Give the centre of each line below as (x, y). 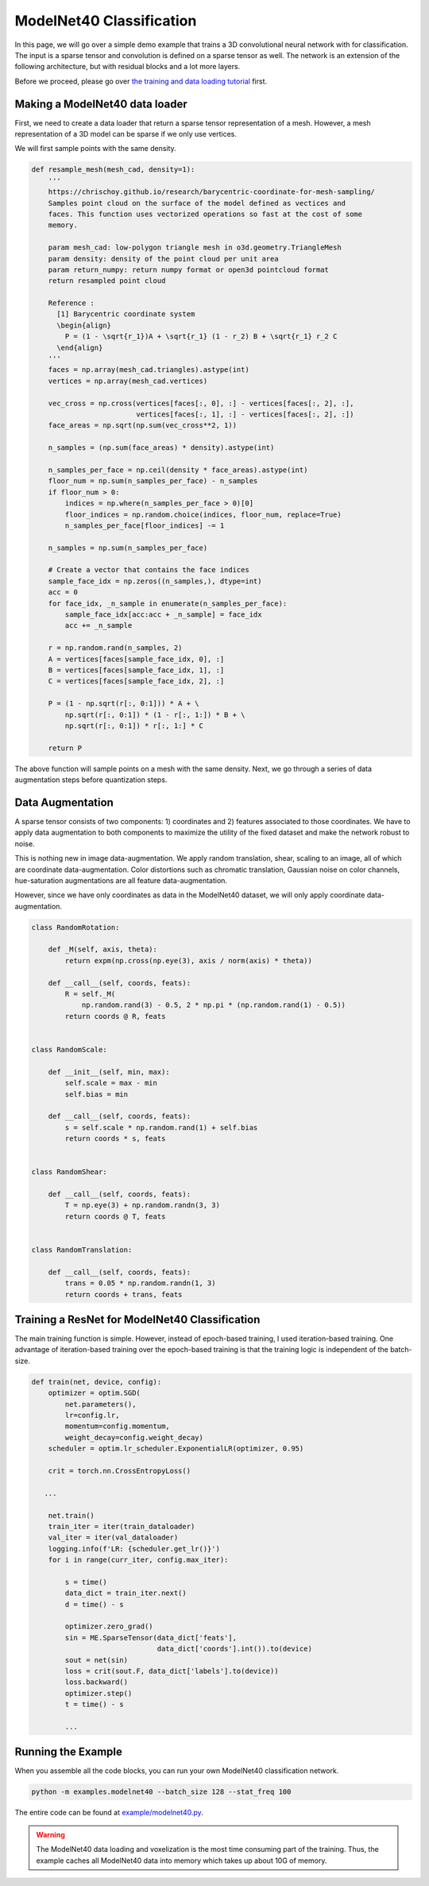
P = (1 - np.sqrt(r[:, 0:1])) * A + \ (124, 704)
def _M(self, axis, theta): (103, 949)
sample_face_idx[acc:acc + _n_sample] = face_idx (163, 615)
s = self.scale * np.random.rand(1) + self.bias (161, 1127)
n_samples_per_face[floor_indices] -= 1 (145, 525)
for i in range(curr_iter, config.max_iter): (138, 1560)
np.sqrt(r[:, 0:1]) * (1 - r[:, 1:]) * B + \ (155, 715)
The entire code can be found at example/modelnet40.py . (109, 1813)
